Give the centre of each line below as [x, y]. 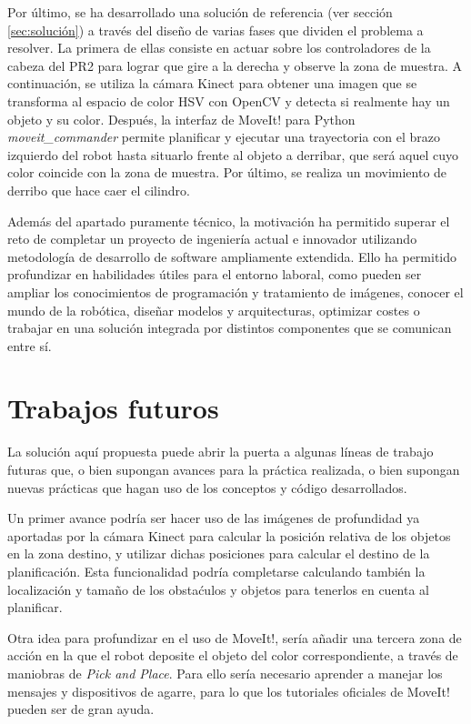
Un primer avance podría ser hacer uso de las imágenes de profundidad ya [214, 518]
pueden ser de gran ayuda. [81, 709]
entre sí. [30, 345]
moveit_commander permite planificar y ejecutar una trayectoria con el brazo [224, 137]
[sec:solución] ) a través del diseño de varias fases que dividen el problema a [215, 30]
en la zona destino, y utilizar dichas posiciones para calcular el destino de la [219, 553]
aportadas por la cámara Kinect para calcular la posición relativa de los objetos [229, 535]
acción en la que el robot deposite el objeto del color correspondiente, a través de [233, 655]
